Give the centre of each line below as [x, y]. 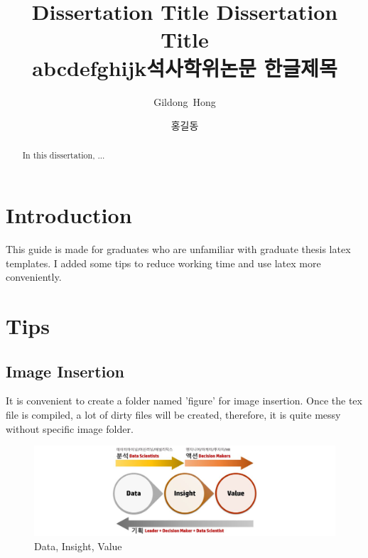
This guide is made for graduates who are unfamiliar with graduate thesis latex [178, 249]
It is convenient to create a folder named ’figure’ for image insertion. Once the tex [184, 401]
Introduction [69, 215]
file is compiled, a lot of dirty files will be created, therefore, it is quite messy [173, 415]
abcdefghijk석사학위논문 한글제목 [185, 67]
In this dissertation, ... [64, 155]
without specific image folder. [70, 428]
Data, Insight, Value [78, 546]
